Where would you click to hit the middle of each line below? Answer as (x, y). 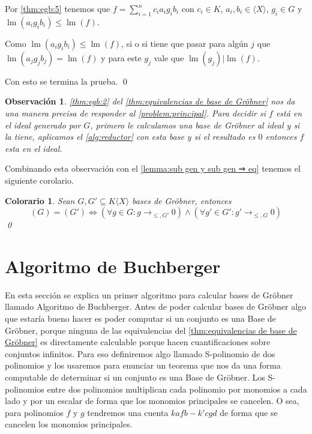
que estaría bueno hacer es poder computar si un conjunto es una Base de (140, 318)
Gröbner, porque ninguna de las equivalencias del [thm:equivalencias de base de (151, 330)
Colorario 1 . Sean (40, 200)
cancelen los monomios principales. (69, 424)
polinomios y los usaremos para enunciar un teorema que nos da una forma (143, 365)
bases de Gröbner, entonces (182, 200)
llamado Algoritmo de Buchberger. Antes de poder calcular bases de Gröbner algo (156, 306)
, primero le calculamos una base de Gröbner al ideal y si (195, 125)
